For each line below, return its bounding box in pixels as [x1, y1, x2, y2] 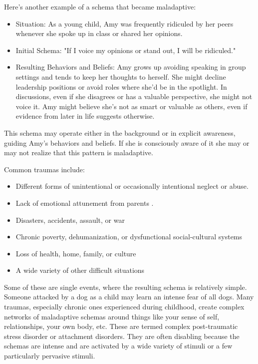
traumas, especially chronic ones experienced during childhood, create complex [4, 301, 245, 312]
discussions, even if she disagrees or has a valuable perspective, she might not [15, 91, 253, 102]
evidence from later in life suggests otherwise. [15, 111, 155, 121]
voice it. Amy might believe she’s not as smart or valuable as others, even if [15, 101, 248, 111]
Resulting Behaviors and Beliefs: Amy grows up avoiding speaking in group [15, 62, 246, 72]
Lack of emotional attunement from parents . [15, 197, 154, 208]
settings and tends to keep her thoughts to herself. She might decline [15, 71, 226, 82]
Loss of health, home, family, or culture [15, 248, 136, 258]
